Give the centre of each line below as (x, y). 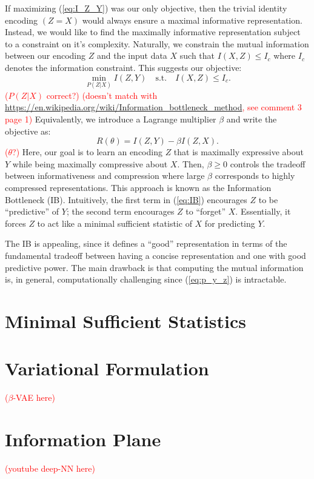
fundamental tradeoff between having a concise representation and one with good (155, 255)
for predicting (230, 223)
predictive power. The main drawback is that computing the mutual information (154, 267)
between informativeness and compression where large (105, 176)
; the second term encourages (120, 211)
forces (15, 223)
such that (197, 55)
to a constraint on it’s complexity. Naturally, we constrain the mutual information (157, 43)
